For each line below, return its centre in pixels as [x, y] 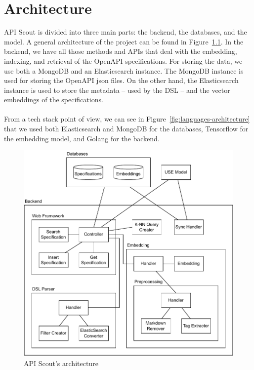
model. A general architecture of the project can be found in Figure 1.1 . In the [124, 41]
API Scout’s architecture [61, 363]
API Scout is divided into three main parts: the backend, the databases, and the [126, 32]
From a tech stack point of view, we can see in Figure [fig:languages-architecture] [127, 119]
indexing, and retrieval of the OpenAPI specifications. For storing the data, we [123, 61]
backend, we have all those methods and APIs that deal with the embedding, [121, 51]
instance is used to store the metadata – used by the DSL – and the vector [117, 90]
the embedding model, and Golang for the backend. [82, 138]
